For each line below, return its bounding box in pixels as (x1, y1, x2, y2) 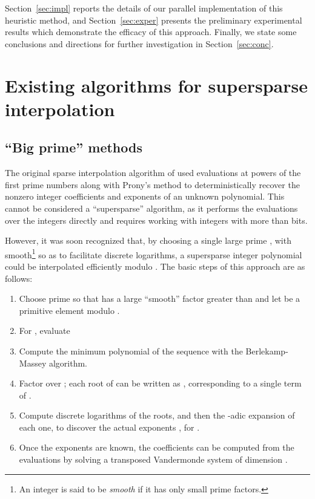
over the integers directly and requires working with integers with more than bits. (5, 214, 308, 226)
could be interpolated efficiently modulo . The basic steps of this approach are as (5, 259, 305, 272)
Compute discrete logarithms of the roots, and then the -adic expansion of (19, 409, 295, 422)
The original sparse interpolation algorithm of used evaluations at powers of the (5, 166, 301, 179)
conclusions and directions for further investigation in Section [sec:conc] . (5, 37, 274, 50)
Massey (19, 356, 47, 369)
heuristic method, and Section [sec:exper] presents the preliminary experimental (5, 13, 302, 26)
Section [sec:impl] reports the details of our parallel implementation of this (5, 2, 283, 14)
